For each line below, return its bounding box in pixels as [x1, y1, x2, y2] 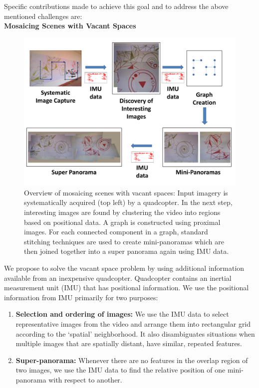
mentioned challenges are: [4, 10, 82, 21]
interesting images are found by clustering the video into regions [24, 207, 221, 217]
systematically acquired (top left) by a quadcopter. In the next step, [24, 197, 233, 207]
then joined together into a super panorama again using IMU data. [24, 246, 229, 256]
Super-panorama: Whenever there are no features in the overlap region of [15, 355, 248, 365]
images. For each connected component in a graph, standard [24, 226, 208, 237]
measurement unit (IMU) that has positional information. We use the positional [4, 282, 249, 293]
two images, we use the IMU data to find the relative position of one [15, 365, 226, 375]
